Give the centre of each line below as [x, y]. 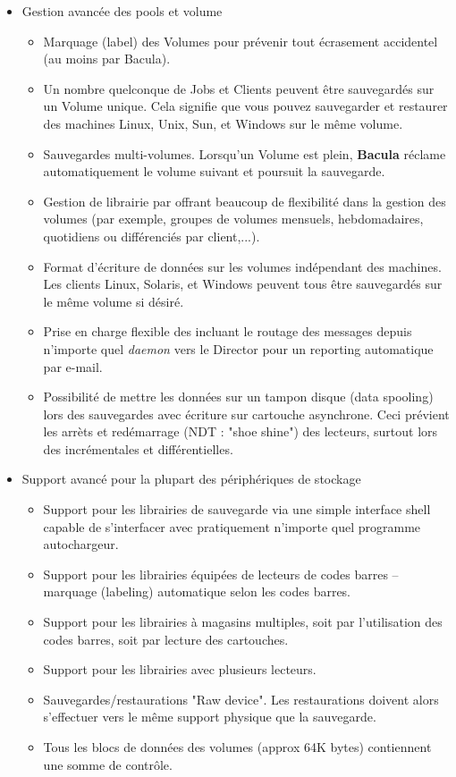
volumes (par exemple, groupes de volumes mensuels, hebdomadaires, [233, 219]
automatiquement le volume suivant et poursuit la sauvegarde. [214, 171]
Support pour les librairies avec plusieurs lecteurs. [180, 669]
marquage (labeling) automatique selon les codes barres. [197, 591]
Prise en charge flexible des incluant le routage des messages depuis [228, 331]
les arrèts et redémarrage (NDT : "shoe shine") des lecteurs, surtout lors [241, 431]
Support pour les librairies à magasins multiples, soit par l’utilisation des [243, 622]
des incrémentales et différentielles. [138, 448]
